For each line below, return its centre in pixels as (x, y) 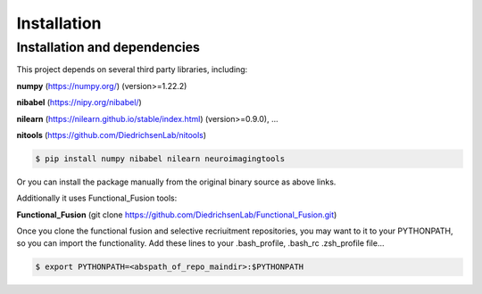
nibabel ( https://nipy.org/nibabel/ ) (79, 102)
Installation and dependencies (108, 47)
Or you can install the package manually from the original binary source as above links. (176, 182)
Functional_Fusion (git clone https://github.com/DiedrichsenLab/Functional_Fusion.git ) (177, 215)
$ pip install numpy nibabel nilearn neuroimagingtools (160, 159)
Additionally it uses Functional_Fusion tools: (97, 198)
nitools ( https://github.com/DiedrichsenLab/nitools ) (112, 135)
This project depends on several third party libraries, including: (132, 69)
